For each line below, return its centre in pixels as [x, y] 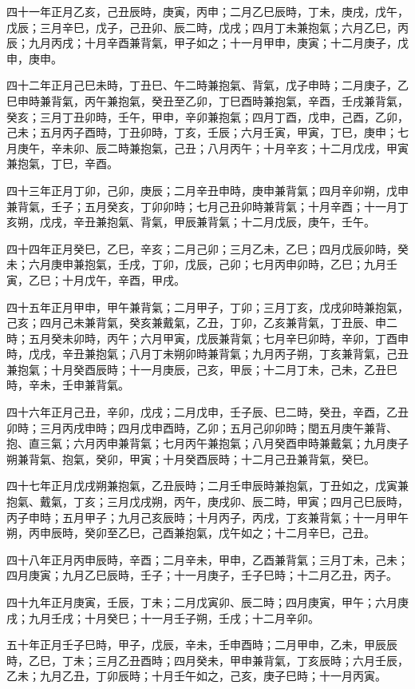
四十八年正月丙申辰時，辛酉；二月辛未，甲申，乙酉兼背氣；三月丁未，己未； [207, 559]
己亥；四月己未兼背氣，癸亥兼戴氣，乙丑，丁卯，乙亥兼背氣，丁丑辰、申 [196, 323]
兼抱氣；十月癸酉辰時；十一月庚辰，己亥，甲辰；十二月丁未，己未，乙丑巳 [202, 369]
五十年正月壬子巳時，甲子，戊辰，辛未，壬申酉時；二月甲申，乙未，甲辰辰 [202, 645]
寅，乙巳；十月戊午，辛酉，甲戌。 [96, 279]
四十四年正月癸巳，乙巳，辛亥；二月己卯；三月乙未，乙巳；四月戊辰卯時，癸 [207, 248]
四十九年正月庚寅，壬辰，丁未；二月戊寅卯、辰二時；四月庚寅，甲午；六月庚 [207, 602]
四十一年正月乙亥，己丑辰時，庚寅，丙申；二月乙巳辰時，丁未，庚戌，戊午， [207, 11]
